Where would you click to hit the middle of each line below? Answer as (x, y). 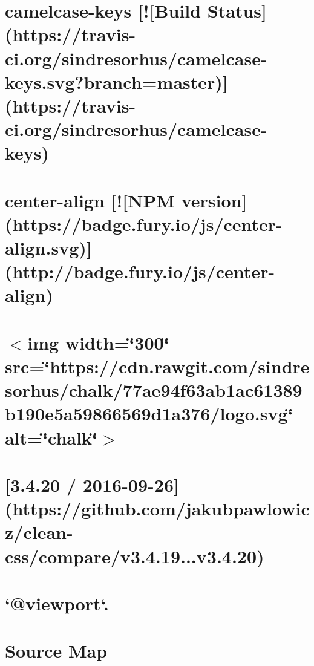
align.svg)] (48, 248)
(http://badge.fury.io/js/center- (140, 271)
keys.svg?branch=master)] (116, 81)
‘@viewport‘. (57, 603)
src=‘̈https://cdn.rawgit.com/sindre (157, 366)
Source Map (56, 651)
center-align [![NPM (90, 200)
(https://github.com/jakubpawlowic (157, 508)
